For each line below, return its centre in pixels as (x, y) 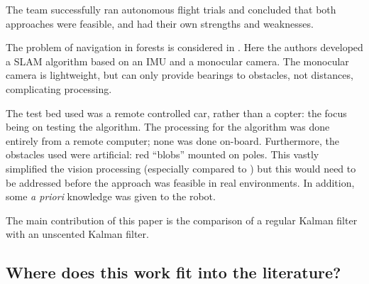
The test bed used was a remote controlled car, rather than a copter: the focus (176, 113)
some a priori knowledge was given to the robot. (111, 196)
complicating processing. (59, 88)
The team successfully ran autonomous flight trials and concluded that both (171, 9)
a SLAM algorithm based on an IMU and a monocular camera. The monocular (177, 61)
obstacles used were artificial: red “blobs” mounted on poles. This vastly (163, 154)
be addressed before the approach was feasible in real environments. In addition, (180, 182)
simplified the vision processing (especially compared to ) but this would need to (181, 168)
